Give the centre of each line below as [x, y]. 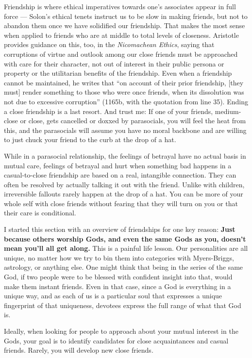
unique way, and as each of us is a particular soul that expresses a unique [113, 296]
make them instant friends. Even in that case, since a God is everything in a [118, 286]
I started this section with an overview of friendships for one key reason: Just [120, 229]
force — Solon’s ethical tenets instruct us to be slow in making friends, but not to [126, 16]
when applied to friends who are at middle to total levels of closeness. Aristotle [121, 35]
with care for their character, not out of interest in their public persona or [114, 63]
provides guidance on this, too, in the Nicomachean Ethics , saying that [109, 44]
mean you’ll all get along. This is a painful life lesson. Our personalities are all [126, 248]
